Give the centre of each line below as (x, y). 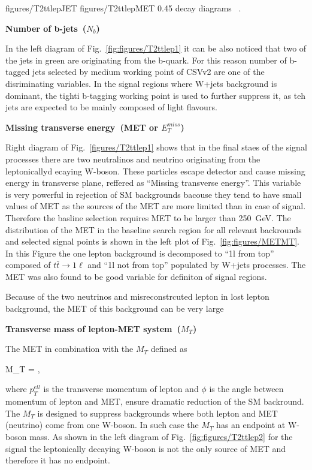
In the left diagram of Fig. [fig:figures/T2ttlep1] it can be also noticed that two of (156, 48)
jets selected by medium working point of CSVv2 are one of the (149, 72)
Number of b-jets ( (46, 28)
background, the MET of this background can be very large (115, 308)
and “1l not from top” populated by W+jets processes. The (197, 265)
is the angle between (246, 389)
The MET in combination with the (69, 349)
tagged (18, 72)
